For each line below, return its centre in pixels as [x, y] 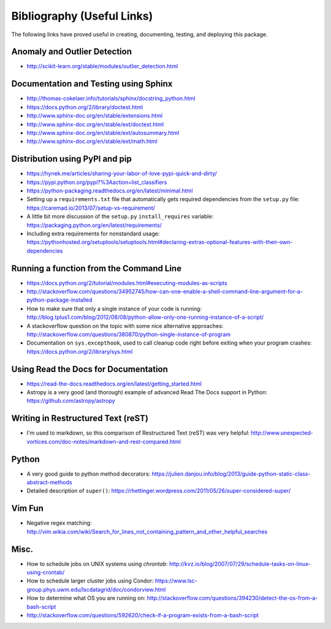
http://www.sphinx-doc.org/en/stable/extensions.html [94, 116]
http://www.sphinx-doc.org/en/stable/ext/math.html [92, 142]
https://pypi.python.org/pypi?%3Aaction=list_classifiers [97, 182]
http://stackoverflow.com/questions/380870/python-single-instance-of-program [129, 334]
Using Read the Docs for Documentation [90, 369]
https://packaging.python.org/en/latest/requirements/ [94, 225]
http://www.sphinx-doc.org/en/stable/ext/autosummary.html [103, 132]
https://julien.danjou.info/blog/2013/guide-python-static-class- [231, 474]
